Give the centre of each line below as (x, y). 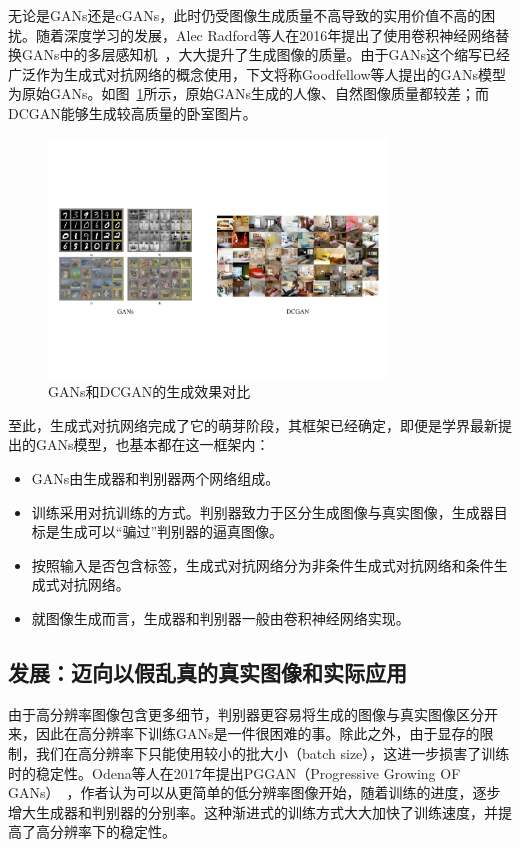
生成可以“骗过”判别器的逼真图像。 (171, 531)
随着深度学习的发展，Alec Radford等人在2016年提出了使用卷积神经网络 (265, 34)
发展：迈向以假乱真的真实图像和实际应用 (207, 671)
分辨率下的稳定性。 (112, 831)
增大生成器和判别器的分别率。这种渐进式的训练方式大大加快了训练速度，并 (253, 811)
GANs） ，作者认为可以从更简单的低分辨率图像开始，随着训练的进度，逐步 (254, 792)
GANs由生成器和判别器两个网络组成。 (155, 477)
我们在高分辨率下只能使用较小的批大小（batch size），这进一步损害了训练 (272, 752)
